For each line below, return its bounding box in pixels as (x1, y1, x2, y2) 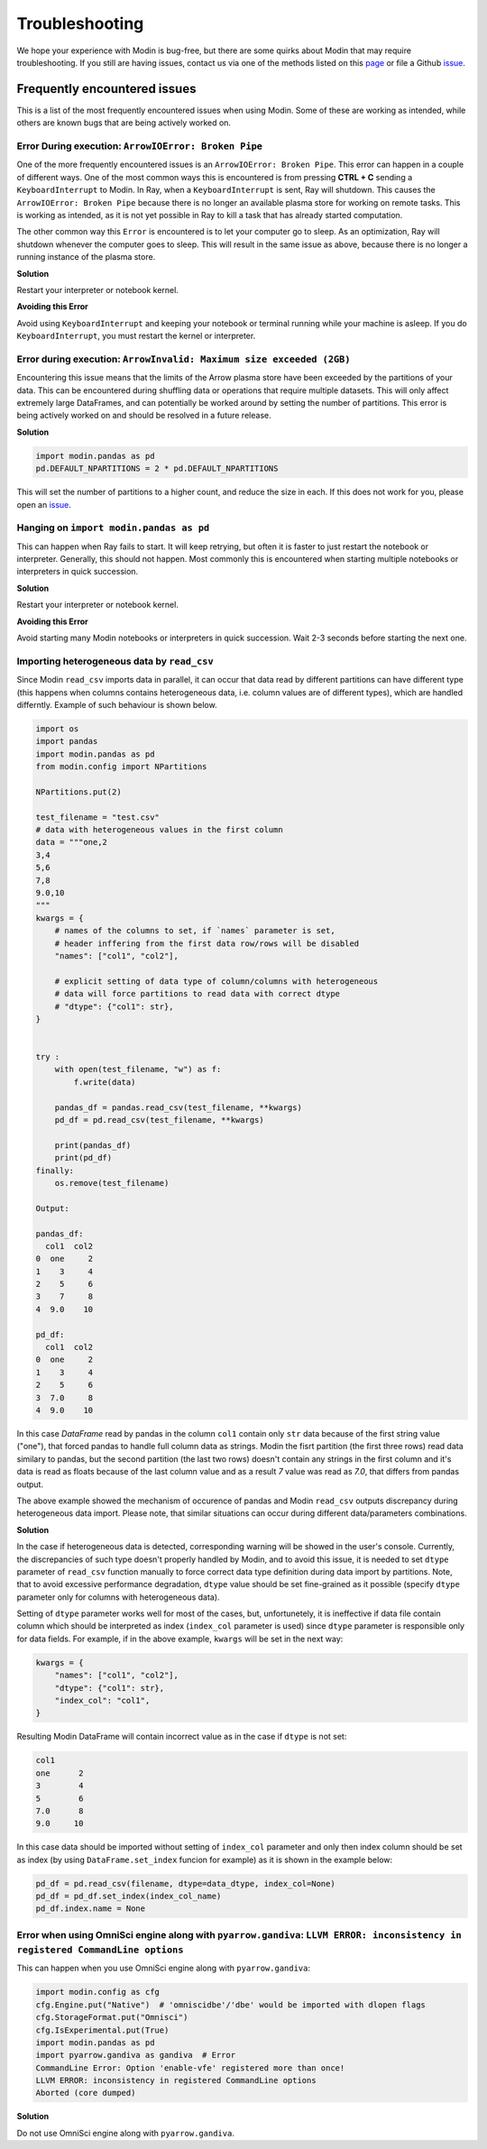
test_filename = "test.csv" (35, 812, 160, 822)
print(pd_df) (54, 1153, 113, 1163)
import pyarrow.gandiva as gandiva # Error (35, 2050, 236, 2061)
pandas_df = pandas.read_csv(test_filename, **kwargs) (54, 1102, 302, 1113)
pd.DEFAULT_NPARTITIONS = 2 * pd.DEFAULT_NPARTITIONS (35, 464, 279, 473)
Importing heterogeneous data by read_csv (16, 655, 214, 667)
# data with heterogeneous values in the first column (35, 825, 283, 835)
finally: (35, 1165, 75, 1176)
